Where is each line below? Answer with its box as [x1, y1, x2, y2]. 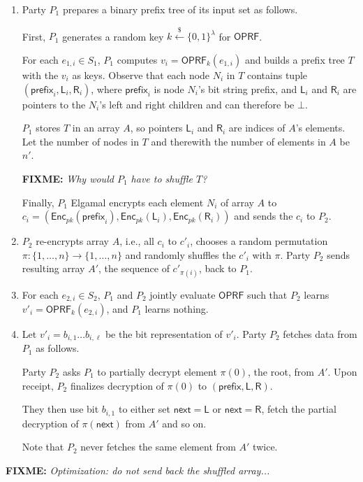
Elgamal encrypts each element [71, 194, 204, 209]
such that [247, 287, 288, 302]
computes [117, 52, 158, 66]
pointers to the [22, 97, 86, 111]
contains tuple [247, 67, 308, 82]
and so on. [162, 416, 207, 430]
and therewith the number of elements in [151, 134, 326, 148]
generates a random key [62, 29, 164, 43]
